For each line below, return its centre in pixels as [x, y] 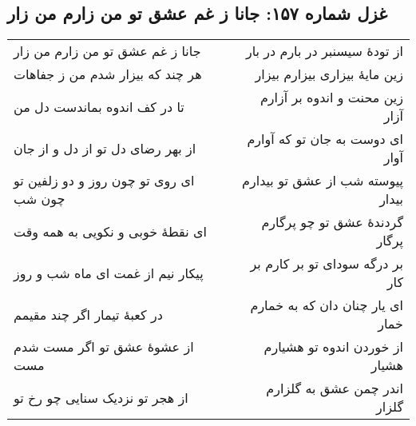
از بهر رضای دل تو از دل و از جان [105, 148]
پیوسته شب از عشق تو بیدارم [323, 181]
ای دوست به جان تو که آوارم [325, 139]
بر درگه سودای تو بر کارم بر [327, 264]
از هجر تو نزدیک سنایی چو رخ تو [101, 397]
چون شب [40, 199]
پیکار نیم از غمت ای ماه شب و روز [109, 273]
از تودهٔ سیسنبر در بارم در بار [324, 51]
